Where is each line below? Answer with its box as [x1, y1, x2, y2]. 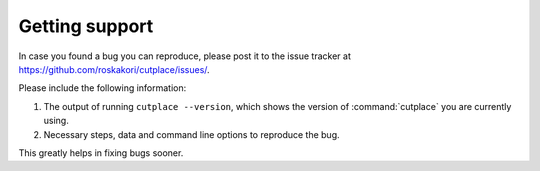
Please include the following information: [18, 82, 187, 94]
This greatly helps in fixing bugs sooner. [18, 146, 184, 159]
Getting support [18, 15, 154, 37]
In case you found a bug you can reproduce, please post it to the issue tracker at [18, 50, 352, 62]
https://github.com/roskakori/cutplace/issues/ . [18, 63, 210, 75]
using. [43, 115, 69, 127]
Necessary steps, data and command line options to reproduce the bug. [43, 128, 340, 140]
